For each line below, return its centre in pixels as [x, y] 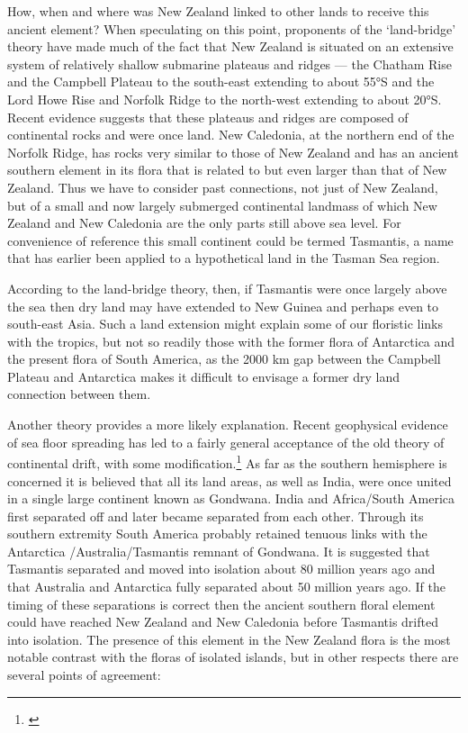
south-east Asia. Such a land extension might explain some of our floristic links [225, 324]
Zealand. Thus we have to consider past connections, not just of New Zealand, [223, 187]
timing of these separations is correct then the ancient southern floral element [221, 604]
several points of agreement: [84, 675]
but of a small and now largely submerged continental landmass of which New [222, 205]
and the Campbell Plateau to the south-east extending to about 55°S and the [221, 81]
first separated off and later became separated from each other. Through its [216, 516]
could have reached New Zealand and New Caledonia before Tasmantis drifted [223, 622]
